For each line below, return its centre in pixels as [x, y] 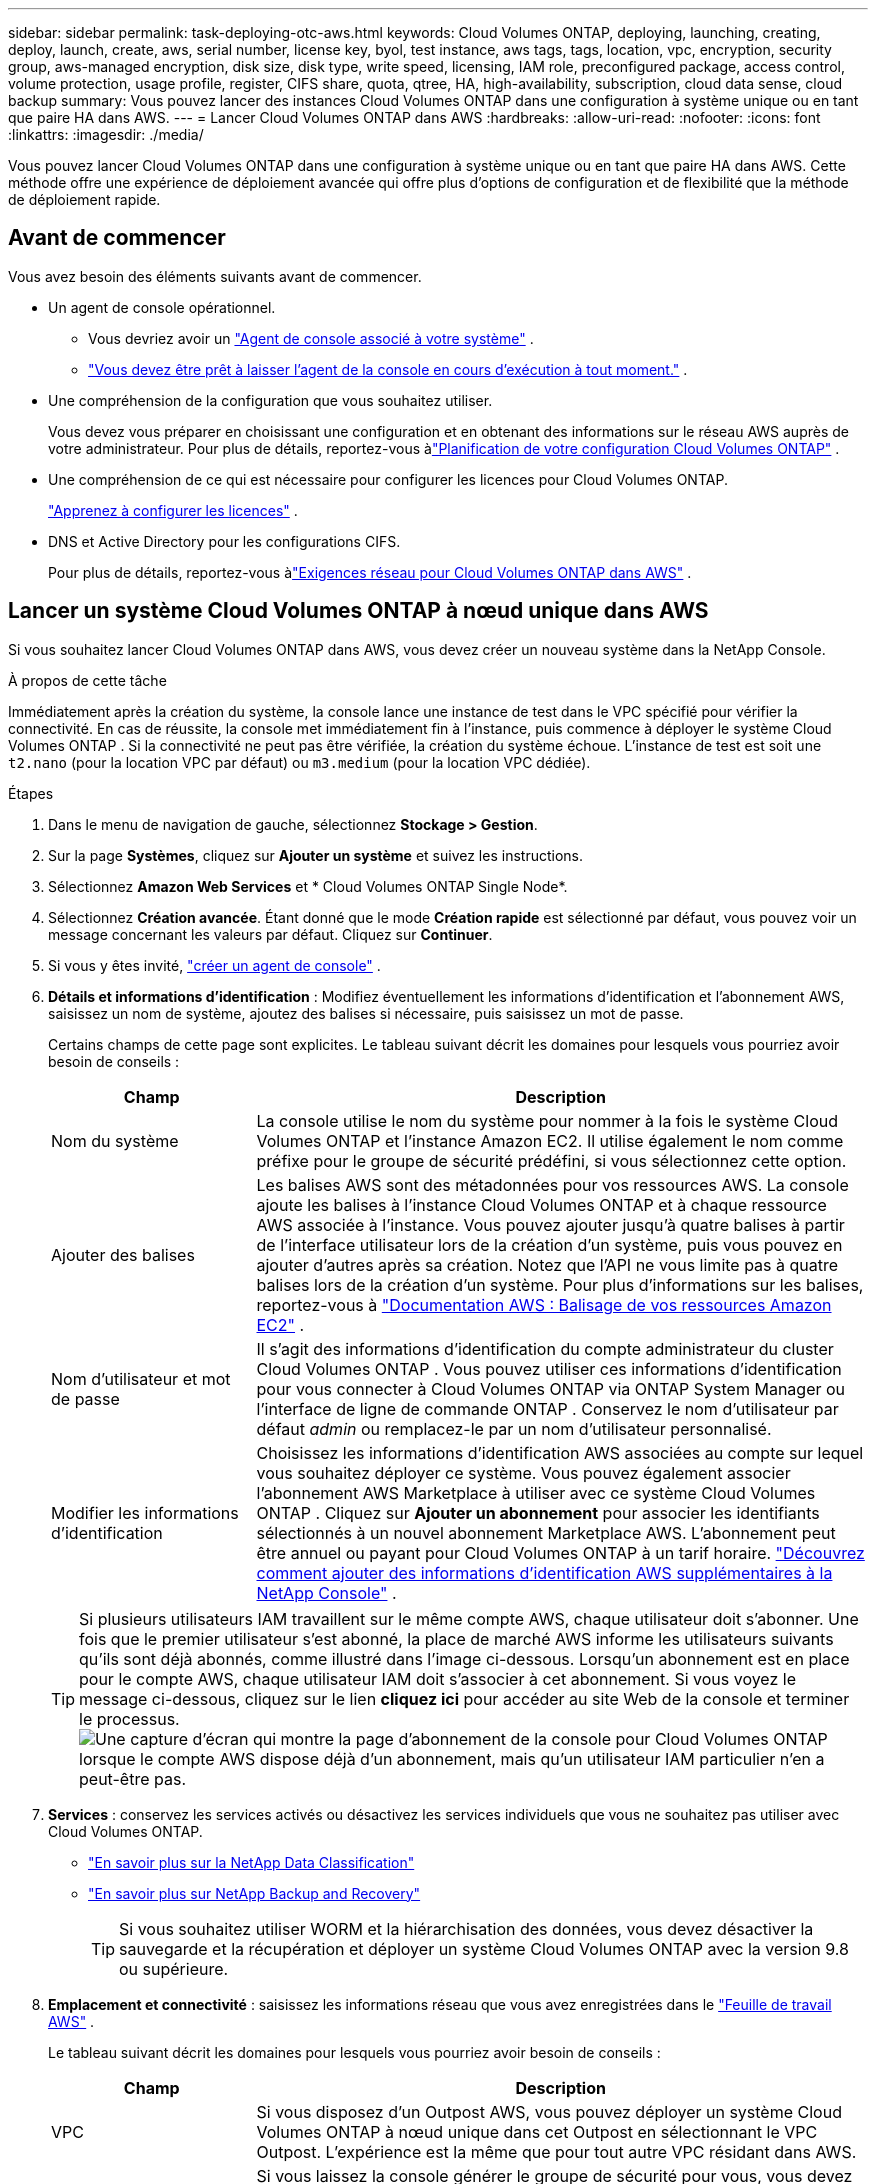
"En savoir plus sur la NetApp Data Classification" [251, 1862]
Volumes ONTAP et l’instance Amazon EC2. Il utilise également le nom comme [550, 1140]
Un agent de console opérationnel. [162, 307]
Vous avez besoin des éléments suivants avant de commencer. [215, 276]
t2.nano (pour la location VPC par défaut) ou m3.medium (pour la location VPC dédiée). [299, 762]
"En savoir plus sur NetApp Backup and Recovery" [254, 1893]
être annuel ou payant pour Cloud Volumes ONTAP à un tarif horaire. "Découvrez [560, 1552]
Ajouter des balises [123, 1254]
